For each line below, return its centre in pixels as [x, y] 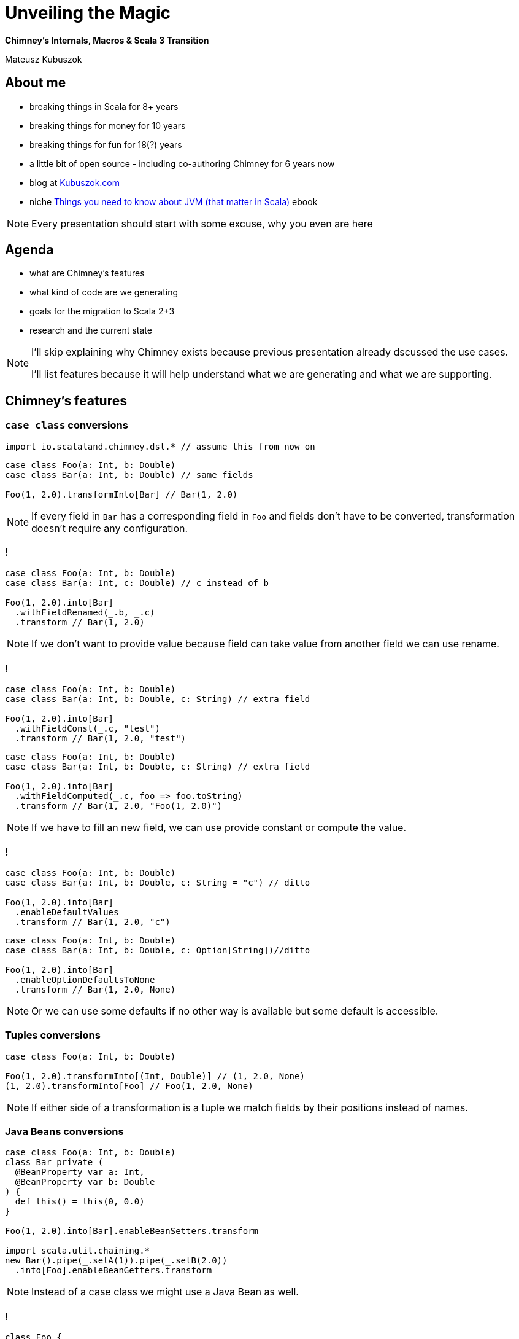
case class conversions [67, 425]
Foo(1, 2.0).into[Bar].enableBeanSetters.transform [132, 1231]
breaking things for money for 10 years [108, 125]
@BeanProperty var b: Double [85, 1182]
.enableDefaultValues [67, 912]
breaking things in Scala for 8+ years [104, 106]
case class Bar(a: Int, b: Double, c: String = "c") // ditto [158, 882]
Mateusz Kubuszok [44, 59]
